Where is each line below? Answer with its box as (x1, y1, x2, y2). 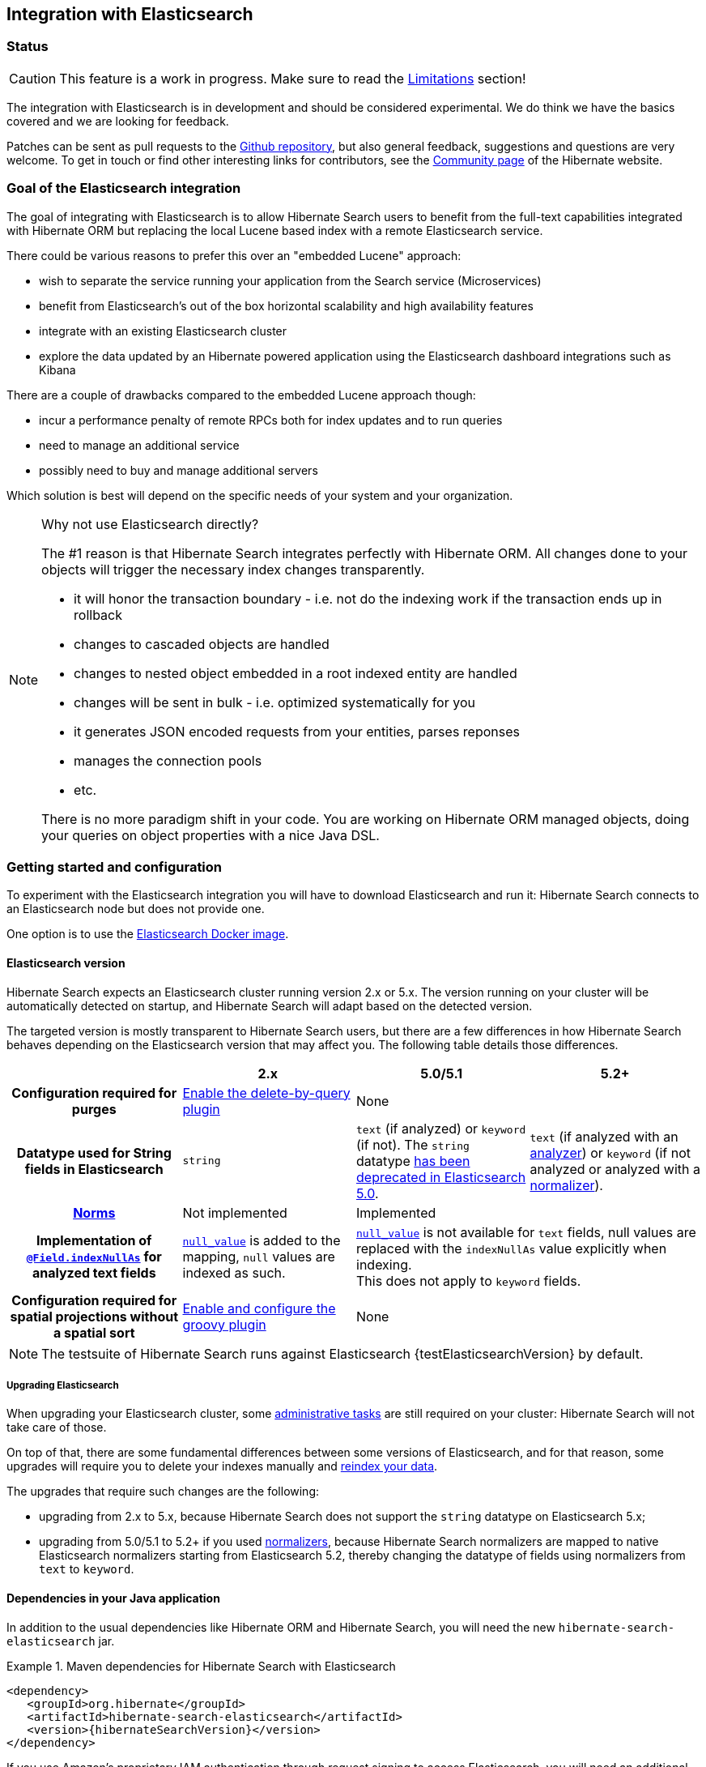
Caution (9, 70, 57, 87)
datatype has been (356, 1152, 470, 1169)
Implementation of (36, 1231, 152, 1248)
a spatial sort (53, 1324, 135, 1341)
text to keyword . (39, 1562, 134, 1577)
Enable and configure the (182, 1300, 336, 1317)
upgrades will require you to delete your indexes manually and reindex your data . (6, 1459, 438, 1474)
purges (71, 1100, 117, 1117)
